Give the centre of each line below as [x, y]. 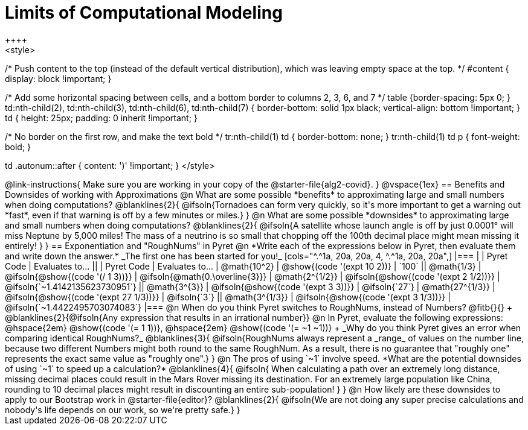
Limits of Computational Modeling [144, 13]
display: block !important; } [58, 78]
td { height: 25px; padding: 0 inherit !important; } [101, 118]
